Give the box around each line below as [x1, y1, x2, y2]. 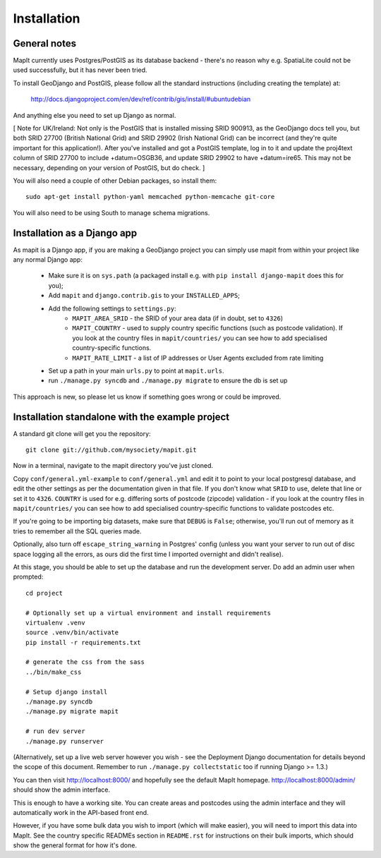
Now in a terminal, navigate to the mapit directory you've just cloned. [13, 461, 214, 470]
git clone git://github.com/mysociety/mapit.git [25, 446, 197, 454]
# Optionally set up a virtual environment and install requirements [25, 609, 272, 617]
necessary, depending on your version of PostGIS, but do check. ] [13, 163, 205, 172]
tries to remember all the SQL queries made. [13, 526, 142, 536]
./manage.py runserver [25, 737, 104, 745]
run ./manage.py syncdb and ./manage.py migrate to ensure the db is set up [48, 376, 288, 385]
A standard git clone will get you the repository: [13, 429, 151, 437]
